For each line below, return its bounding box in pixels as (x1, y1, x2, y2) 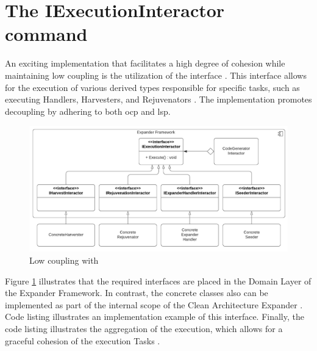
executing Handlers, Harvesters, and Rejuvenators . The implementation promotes (5, 93, 312, 106)
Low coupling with (29, 254, 99, 267)
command (5, 21, 88, 46)
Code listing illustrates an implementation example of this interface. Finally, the (5, 310, 304, 323)
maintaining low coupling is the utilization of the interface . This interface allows (5, 68, 307, 81)
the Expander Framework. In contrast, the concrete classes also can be (5, 286, 268, 299)
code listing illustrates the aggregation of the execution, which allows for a (5, 322, 283, 335)
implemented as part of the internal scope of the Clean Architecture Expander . (5, 298, 303, 311)
